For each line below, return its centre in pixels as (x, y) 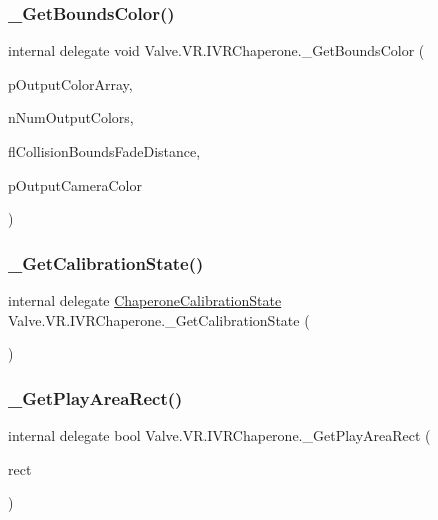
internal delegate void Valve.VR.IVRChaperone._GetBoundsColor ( (216, 50)
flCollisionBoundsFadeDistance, (104, 151)
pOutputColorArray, (70, 83)
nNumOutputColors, (71, 117)
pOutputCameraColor (75, 184)
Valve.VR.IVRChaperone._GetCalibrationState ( (159, 319)
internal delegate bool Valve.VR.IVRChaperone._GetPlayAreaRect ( (219, 435)
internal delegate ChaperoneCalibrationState (145, 300)
